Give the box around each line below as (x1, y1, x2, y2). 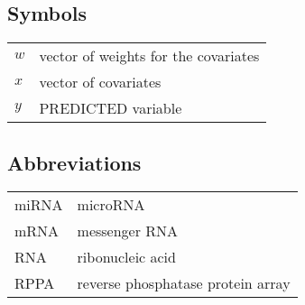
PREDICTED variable (39, 97, 182, 119)
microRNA (77, 194, 145, 216)
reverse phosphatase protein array (77, 273, 291, 294)
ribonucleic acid (77, 246, 176, 268)
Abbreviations (7, 148, 142, 176)
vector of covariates (39, 71, 162, 93)
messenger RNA (77, 220, 179, 242)
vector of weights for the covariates (39, 45, 260, 67)
